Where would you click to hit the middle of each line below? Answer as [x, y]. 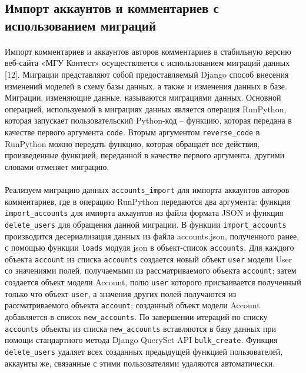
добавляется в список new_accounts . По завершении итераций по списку [136, 317]
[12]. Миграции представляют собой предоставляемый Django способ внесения [147, 74]
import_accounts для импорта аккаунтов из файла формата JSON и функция [144, 213]
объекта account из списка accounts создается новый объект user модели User [149, 259]
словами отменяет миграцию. [57, 166]
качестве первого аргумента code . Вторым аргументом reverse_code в [132, 131]
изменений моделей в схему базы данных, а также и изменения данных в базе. [146, 86]
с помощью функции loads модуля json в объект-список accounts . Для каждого [149, 247]
